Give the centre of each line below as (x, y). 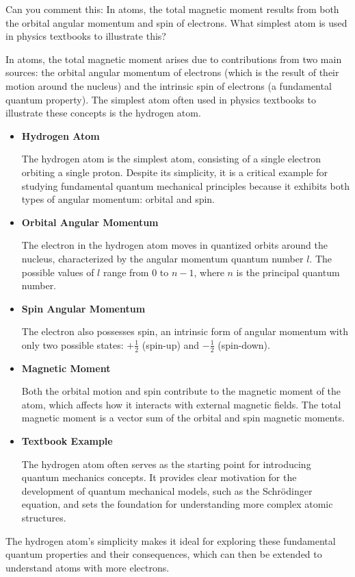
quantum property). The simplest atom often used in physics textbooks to (161, 99)
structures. (44, 518)
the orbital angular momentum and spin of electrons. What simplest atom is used (176, 22)
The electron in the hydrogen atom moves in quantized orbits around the (174, 245)
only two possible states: (73, 344)
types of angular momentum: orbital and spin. (118, 199)
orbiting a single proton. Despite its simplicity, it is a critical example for (174, 172)
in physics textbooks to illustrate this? (86, 36)
